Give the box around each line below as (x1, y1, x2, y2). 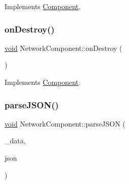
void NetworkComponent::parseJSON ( (5, 118, 125, 129)
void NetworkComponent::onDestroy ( (5, 42, 122, 53)
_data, (5, 135, 26, 146)
